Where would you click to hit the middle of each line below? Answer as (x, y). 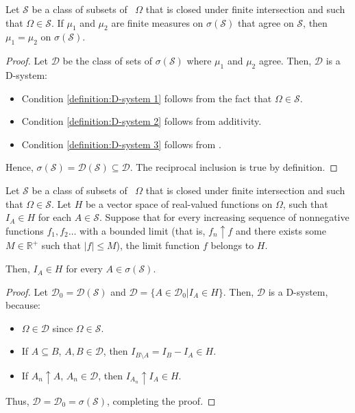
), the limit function (158, 245)
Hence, (20, 167)
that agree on (266, 22)
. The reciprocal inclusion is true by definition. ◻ (234, 167)
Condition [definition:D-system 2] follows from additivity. (142, 121)
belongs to (232, 245)
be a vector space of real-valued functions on (179, 203)
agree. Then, (285, 61)
